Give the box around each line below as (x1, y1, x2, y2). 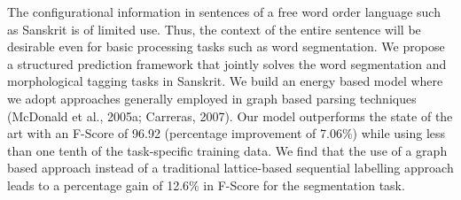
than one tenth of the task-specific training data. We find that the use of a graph (7, 141, 448, 159)
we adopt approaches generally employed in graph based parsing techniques (7, 88, 417, 107)
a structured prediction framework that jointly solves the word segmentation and (7, 54, 447, 73)
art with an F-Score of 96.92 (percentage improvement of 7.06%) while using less (7, 124, 446, 142)
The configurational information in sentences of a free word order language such (7, 3, 441, 20)
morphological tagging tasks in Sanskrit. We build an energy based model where (7, 72, 443, 90)
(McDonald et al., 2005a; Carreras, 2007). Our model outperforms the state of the (7, 106, 453, 125)
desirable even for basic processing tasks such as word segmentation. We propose (7, 37, 445, 56)
